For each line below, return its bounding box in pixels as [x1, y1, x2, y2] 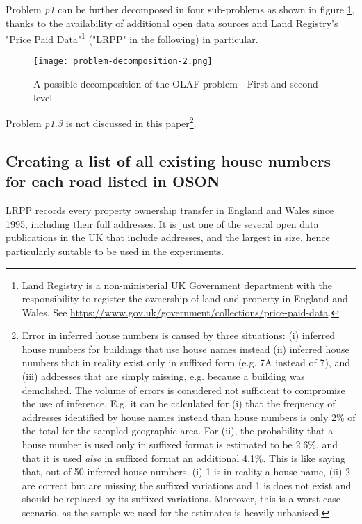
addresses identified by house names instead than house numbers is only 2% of [22, 409, 356, 424]
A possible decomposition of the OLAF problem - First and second [33, 76, 318, 91]
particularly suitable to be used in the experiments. [6, 243, 224, 258]
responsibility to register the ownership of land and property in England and [22, 291, 348, 306]
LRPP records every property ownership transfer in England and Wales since [6, 203, 334, 218]
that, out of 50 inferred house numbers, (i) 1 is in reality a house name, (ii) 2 [22, 464, 350, 479]
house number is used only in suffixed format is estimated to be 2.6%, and [22, 437, 338, 452]
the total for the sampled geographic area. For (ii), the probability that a [22, 423, 334, 438]
